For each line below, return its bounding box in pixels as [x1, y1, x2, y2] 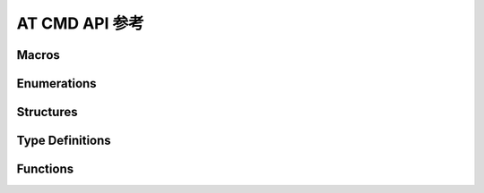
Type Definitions [16, 133, 111, 148]
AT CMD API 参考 [16, 13, 144, 33]
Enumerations [16, 76, 98, 91]
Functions [16, 162, 74, 177]
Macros [16, 47, 60, 63]
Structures [16, 105, 78, 120]
